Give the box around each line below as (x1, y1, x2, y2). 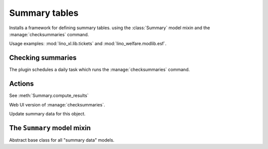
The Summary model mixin (9, 124, 91, 132)
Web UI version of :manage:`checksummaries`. (9, 101, 105, 107)
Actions (9, 80, 34, 88)
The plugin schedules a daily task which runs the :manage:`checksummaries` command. (9, 67, 190, 73)
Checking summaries (9, 53, 77, 62)
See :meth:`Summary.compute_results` (9, 93, 89, 99)
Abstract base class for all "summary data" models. (9, 137, 115, 143)
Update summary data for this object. (9, 110, 86, 116)
